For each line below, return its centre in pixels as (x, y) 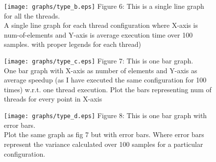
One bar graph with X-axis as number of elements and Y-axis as (101, 70)
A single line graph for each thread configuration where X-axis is (101, 25)
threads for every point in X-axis (53, 99)
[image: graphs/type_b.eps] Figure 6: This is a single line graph (104, 6)
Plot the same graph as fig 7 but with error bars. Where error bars (104, 134)
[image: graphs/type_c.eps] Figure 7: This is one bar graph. (99, 61)
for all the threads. (32, 15)
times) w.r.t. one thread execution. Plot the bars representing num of (108, 89)
